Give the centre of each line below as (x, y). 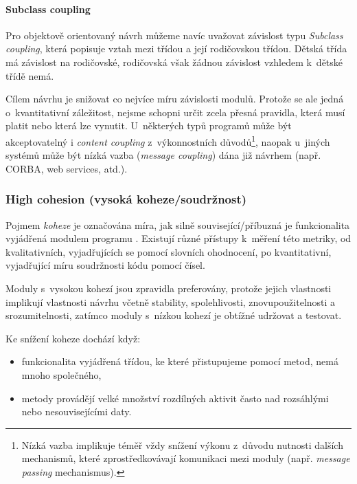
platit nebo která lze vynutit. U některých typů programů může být (149, 125)
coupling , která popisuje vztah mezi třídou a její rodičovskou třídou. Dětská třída (176, 48)
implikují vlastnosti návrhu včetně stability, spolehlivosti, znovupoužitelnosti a (171, 301)
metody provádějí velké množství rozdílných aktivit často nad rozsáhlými (175, 398)
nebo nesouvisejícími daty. (77, 411)
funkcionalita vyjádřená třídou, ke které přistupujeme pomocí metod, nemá (180, 361)
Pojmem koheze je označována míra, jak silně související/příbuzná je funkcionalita (178, 224)
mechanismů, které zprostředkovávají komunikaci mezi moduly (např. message (186, 458)
